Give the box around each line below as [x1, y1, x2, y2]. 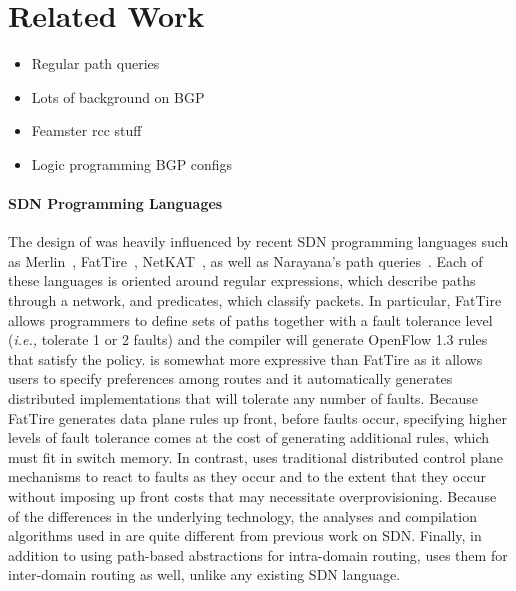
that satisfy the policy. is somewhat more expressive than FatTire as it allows [8, 348, 483, 369]
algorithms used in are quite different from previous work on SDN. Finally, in [8, 525, 482, 546]
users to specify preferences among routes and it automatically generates [8, 368, 453, 389]
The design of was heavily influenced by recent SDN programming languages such [8, 231, 509, 252]
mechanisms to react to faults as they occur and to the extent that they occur [8, 466, 486, 487]
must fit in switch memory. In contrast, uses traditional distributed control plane [8, 446, 503, 467]
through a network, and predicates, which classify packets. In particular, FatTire [8, 290, 502, 311]
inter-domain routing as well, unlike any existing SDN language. [8, 564, 401, 585]
